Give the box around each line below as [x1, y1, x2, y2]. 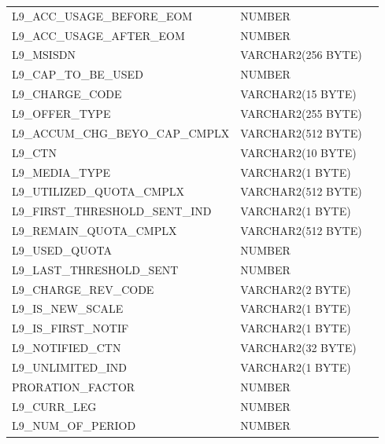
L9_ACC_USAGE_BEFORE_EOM [12, 7, 193, 24]
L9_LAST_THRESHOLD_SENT [12, 261, 179, 277]
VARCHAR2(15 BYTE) [240, 86, 357, 102]
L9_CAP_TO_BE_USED [12, 66, 143, 83]
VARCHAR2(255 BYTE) [240, 105, 362, 121]
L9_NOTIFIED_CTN [12, 339, 121, 356]
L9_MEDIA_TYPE [12, 163, 111, 180]
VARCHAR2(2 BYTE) [240, 281, 351, 297]
